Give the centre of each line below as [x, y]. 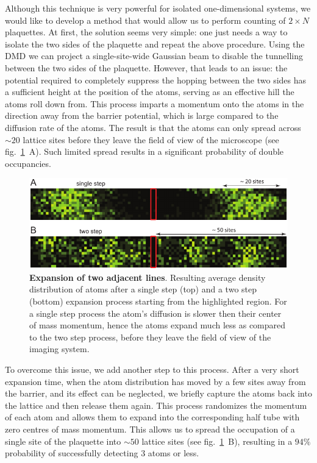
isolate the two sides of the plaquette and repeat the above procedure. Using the [155, 44]
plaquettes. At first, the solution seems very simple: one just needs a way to [146, 32]
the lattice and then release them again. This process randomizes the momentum [156, 405]
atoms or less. [173, 453]
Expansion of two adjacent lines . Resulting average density [148, 277]
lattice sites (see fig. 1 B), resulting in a [217, 441]
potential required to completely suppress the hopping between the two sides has [156, 80]
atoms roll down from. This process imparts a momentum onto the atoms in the [155, 103]
